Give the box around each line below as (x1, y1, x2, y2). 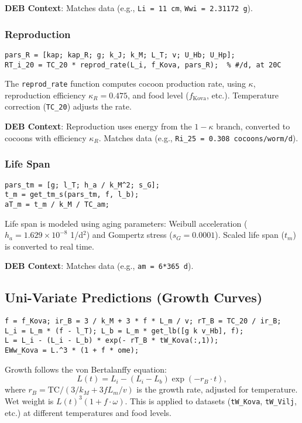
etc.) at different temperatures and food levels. (5, 406, 171, 418)
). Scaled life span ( (215, 228, 284, 241)
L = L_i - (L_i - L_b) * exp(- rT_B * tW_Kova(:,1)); (5, 336, 219, 345)
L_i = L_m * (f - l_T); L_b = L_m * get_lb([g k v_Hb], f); (5, 326, 244, 335)
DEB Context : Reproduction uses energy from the (5, 120, 192, 132)
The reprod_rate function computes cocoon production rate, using (5, 77, 246, 90)
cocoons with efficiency (5, 131, 87, 144)
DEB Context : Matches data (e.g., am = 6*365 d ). (5, 260, 194, 272)
